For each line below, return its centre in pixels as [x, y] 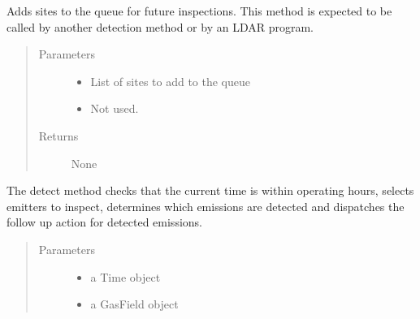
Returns [58, 135]
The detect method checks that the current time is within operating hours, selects [210, 190]
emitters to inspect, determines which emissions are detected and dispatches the [206, 206]
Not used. [115, 108]
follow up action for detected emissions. [104, 222]
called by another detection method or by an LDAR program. [160, 26]
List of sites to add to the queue [170, 81]
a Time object [126, 276]
